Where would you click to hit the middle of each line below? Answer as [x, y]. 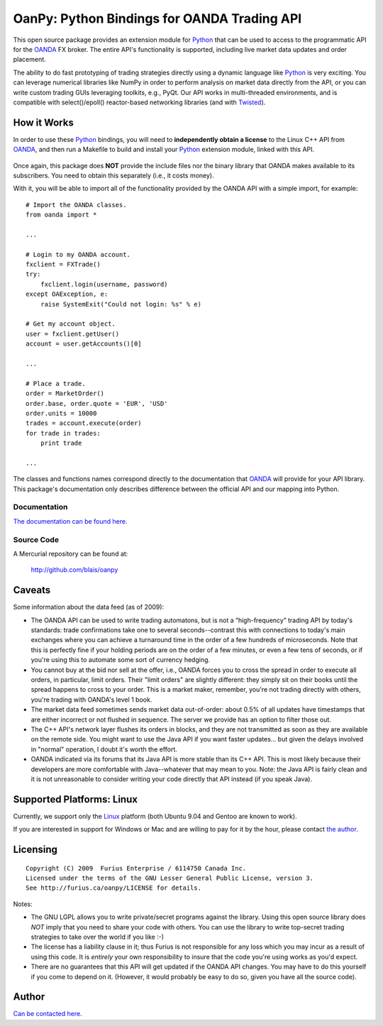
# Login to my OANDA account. [78, 254]
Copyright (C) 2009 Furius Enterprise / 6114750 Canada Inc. [136, 868]
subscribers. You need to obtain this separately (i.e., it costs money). [113, 175]
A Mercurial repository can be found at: [71, 553]
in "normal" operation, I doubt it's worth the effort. [104, 749]
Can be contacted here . [48, 1014]
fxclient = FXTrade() [63, 265]
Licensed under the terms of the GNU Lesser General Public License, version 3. [170, 878]
